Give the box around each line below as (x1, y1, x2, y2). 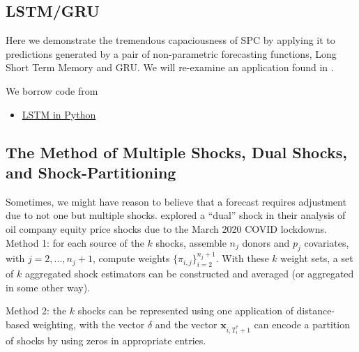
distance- (296, 303, 335, 318)
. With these (215, 251, 269, 266)
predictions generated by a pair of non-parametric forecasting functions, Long (6, 46, 337, 61)
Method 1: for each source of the (6, 235, 144, 250)
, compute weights (92, 251, 170, 266)
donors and (242, 235, 290, 250)
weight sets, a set (280, 251, 353, 266)
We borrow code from (6, 83, 98, 98)
